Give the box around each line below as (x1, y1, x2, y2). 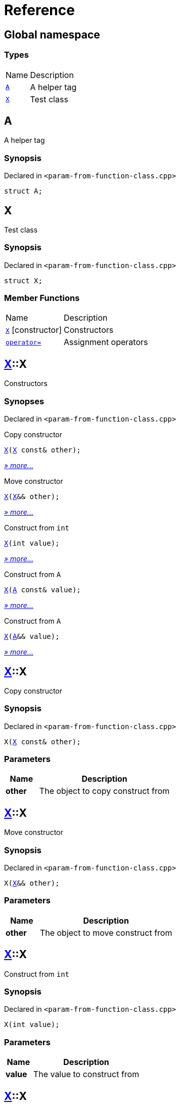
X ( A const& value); (4, 586, 81, 594)
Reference (4, 2, 75, 19)
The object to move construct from (39, 927, 172, 938)
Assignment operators (64, 337, 148, 348)
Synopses (4, 396, 44, 406)
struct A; (4, 187, 42, 196)
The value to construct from (33, 1069, 140, 1080)
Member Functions (4, 293, 80, 303)
